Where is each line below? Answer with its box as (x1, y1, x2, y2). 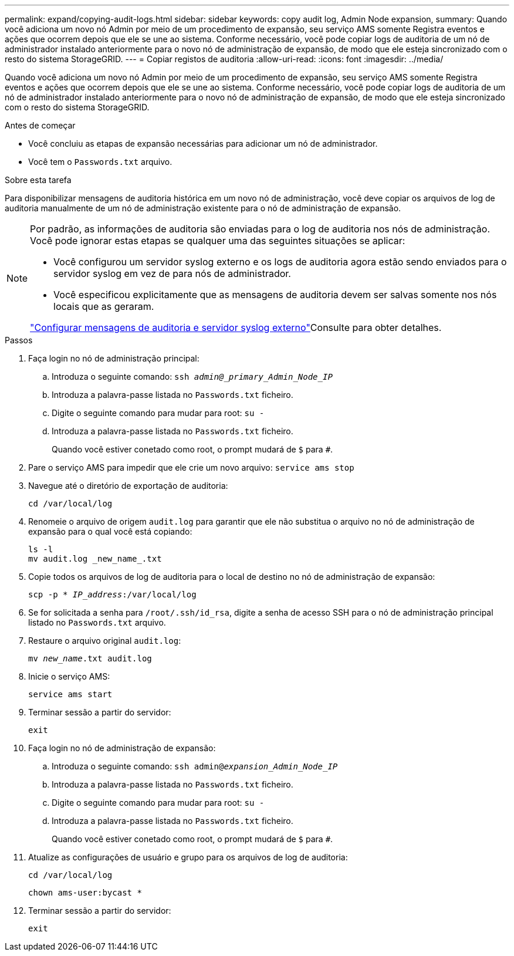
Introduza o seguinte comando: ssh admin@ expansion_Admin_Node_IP (52, 761, 338, 771)
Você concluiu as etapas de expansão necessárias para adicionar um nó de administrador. (28, 138, 378, 148)
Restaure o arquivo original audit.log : (28, 636, 181, 646)
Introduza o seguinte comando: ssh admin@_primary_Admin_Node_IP (52, 371, 333, 381)
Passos (5, 335, 33, 345)
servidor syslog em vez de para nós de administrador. (53, 268, 291, 279)
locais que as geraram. (53, 300, 154, 312)
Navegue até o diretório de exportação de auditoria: (28, 481, 228, 491)
